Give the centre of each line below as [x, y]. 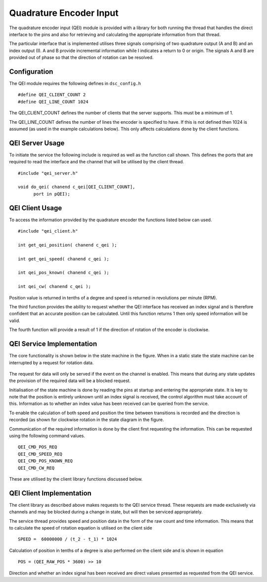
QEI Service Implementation [53, 344]
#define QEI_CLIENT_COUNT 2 [52, 95]
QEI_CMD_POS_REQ [38, 447]
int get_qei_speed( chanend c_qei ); [64, 259]
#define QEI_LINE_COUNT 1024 [53, 102]
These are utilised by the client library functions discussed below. [76, 479]
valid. [15, 320]
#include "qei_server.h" [48, 173]
